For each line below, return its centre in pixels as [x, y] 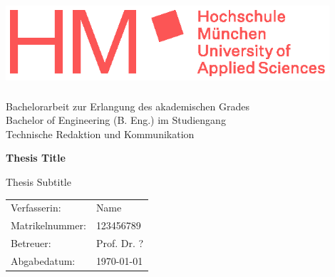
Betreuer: [31, 242]
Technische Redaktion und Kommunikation [100, 134]
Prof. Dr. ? [120, 242]
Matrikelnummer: [48, 225]
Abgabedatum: [43, 260]
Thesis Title [36, 158]
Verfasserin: [36, 208]
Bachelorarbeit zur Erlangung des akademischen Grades [128, 106]
